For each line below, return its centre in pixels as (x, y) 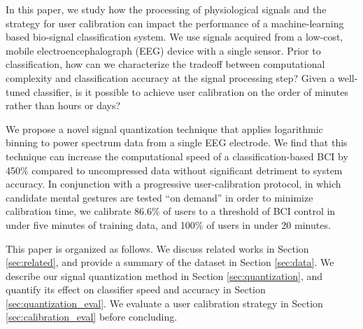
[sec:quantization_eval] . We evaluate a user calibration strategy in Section (164, 303)
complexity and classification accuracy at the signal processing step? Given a (170, 77)
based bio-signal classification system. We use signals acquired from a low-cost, (175, 37)
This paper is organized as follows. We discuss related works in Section (157, 248)
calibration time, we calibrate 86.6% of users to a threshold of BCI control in (171, 211)
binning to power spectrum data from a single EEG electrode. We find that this (177, 142)
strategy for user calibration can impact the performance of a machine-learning (175, 23)
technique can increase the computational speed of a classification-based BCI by (177, 156)
